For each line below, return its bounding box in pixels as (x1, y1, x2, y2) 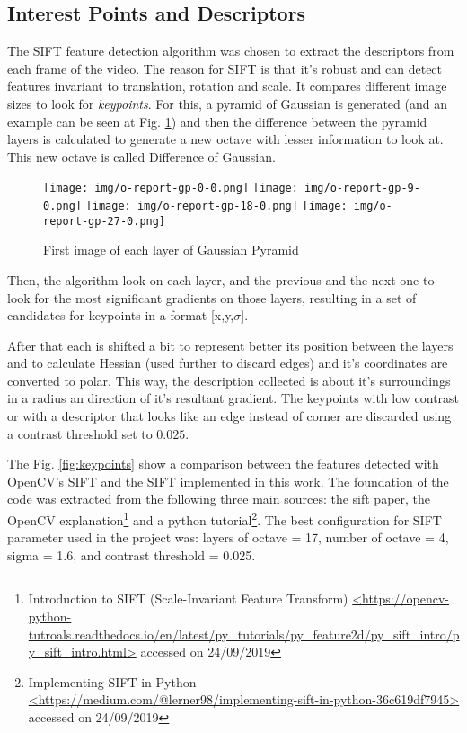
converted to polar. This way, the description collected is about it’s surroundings (7, 371, 451, 389)
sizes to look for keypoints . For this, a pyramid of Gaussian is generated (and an (7, 94, 447, 112)
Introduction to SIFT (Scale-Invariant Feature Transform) (28, 589, 348, 608)
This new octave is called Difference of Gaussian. (7, 147, 276, 165)
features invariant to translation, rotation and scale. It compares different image (7, 76, 447, 95)
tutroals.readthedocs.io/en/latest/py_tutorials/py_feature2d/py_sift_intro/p (28, 624, 460, 643)
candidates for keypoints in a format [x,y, (7, 306, 234, 325)
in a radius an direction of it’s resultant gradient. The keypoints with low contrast (7, 389, 460, 407)
